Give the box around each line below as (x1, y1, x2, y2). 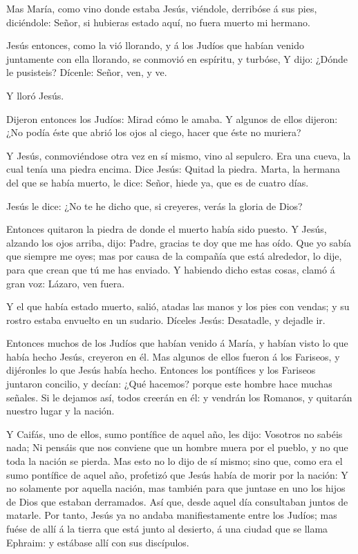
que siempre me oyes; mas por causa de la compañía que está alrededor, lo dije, (6, 249, 342, 263)
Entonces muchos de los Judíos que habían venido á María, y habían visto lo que (6, 336, 348, 350)
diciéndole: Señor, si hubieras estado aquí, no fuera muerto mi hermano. (6, 15, 310, 29)
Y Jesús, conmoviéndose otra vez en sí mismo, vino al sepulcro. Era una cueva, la (6, 148, 351, 162)
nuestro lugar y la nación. (6, 403, 115, 418)
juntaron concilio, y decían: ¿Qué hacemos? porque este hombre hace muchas (6, 376, 332, 391)
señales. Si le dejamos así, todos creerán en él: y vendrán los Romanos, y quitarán (6, 390, 352, 404)
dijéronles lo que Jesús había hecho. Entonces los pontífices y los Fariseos (6, 363, 316, 377)
